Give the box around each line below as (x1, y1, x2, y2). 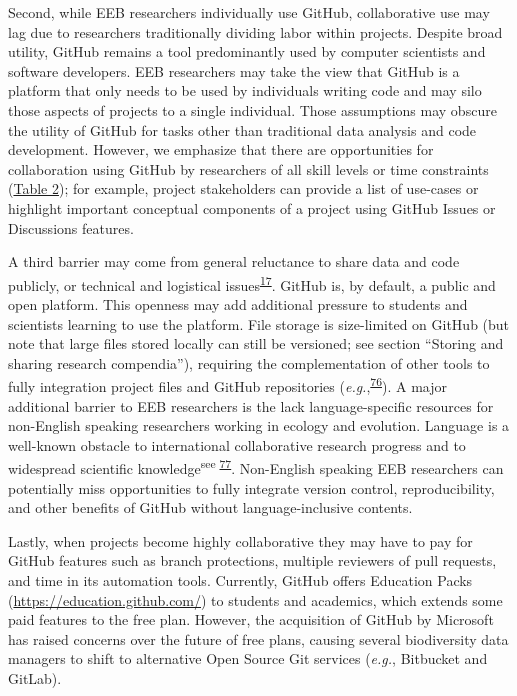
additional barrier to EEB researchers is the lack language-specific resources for (8, 395, 494, 416)
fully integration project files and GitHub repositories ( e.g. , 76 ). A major (8, 373, 447, 396)
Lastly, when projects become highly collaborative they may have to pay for (8, 530, 473, 551)
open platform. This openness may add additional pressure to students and (8, 293, 468, 314)
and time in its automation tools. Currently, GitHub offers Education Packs (8, 570, 473, 590)
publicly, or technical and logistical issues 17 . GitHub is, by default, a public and (8, 271, 496, 295)
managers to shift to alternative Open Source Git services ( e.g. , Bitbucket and (8, 648, 488, 669)
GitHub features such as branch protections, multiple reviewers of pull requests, (8, 550, 497, 571)
